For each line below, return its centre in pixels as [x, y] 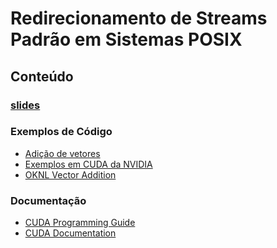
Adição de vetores [62, 153]
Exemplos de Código [61, 132]
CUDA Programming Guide [80, 223]
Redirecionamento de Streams [139, 18]
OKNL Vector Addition [70, 174]
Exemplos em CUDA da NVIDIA [88, 164]
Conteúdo [42, 76]
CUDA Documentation [70, 233]
